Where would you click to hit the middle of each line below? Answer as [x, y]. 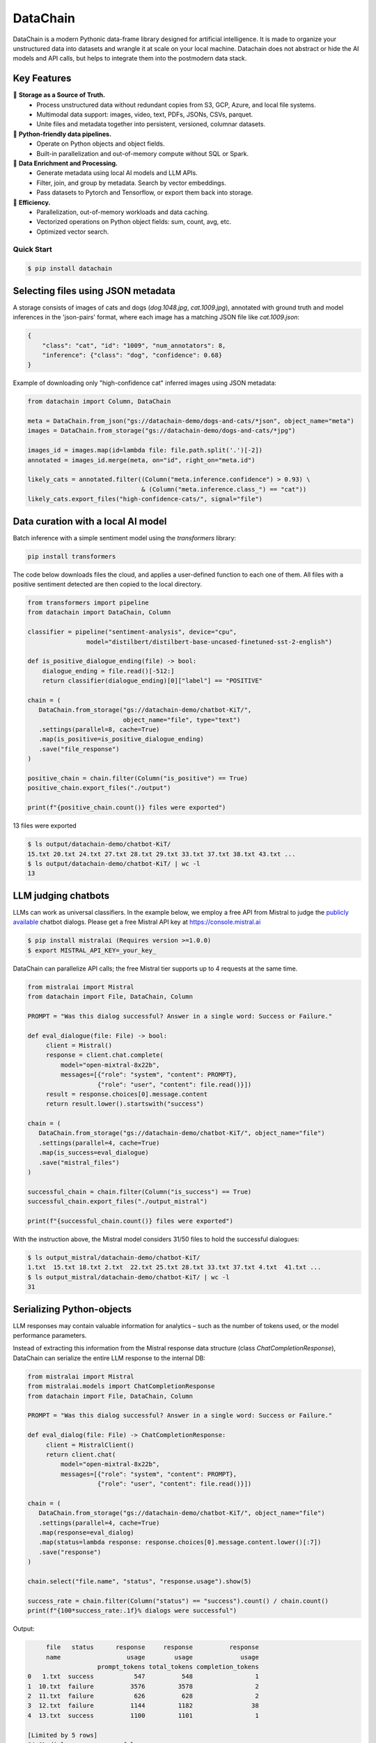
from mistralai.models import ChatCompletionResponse [121, 1386]
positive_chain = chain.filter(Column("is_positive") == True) [138, 778]
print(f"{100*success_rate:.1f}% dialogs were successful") [132, 1611]
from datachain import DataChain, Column [99, 612]
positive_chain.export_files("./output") [99, 788]
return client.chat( [81, 1454]
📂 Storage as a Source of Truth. [59, 95]
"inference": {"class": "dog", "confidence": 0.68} [132, 355]
